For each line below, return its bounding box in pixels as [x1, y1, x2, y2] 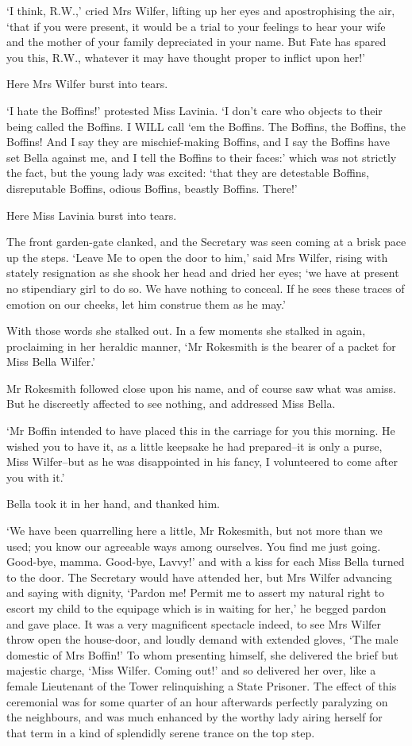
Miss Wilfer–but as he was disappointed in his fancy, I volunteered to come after [6, 453, 398, 470]
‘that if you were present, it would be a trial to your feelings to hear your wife [6, 17, 386, 34]
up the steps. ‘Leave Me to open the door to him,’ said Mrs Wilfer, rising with [6, 248, 388, 265]
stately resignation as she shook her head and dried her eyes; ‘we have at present [6, 264, 399, 281]
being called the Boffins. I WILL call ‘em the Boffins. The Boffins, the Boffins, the [6, 117, 406, 134]
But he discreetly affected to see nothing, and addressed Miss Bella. [6, 395, 336, 412]
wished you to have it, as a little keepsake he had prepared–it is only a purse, [6, 437, 383, 454]
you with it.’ [6, 468, 65, 485]
